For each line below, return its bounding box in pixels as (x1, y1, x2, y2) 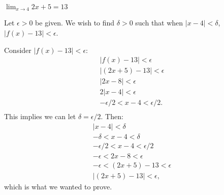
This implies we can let (4, 111, 76, 122)
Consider (4, 44, 31, 55)
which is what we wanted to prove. (4, 181, 112, 192)
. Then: (101, 111, 123, 122)
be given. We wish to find (35, 17, 115, 28)
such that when (135, 17, 183, 28)
